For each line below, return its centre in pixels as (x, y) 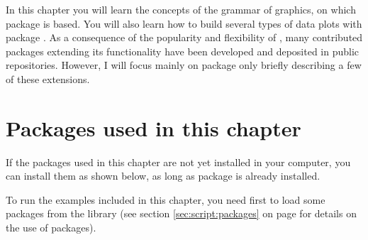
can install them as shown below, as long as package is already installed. (163, 176)
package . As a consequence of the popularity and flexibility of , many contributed (184, 37)
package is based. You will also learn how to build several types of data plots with (184, 23)
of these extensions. (48, 78)
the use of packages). (51, 228)
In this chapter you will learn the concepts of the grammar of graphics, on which (181, 9)
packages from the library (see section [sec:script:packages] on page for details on (181, 213)
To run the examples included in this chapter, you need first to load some (166, 199)
